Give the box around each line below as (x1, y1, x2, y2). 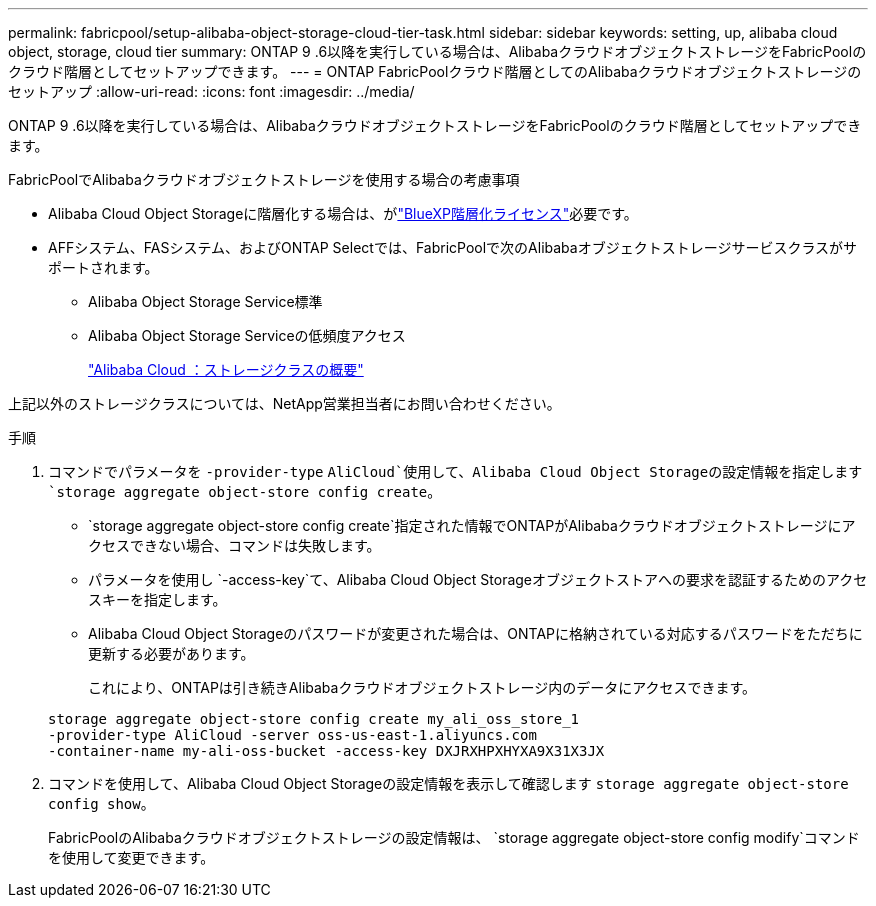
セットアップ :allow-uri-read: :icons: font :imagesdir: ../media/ (8, 83, 415, 100)
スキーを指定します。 (88, 591, 227, 608)
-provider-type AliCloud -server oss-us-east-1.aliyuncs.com (48, 727, 537, 743)
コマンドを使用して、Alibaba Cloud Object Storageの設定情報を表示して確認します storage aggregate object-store (48, 775, 849, 792)
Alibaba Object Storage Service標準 (88, 293, 323, 310)
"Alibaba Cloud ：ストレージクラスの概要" (88, 361, 364, 378)
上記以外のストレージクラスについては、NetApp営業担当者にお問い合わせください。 (8, 395, 561, 412)
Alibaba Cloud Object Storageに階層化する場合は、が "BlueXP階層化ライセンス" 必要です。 (48, 205, 638, 222)
